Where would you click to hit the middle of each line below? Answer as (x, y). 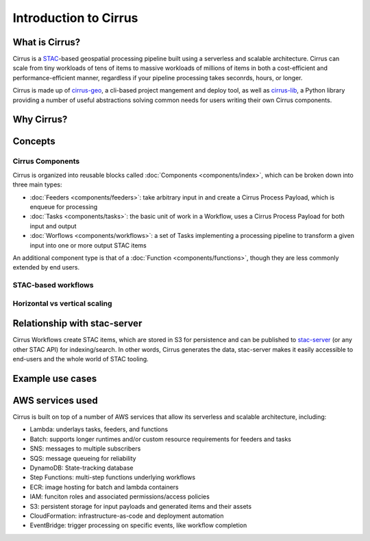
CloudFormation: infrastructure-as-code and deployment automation (127, 516)
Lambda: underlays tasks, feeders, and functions (99, 429)
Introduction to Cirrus (75, 18)
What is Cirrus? (47, 42)
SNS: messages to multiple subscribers (85, 448)
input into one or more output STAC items (88, 245)
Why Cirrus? (40, 120)
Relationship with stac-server (77, 323)
